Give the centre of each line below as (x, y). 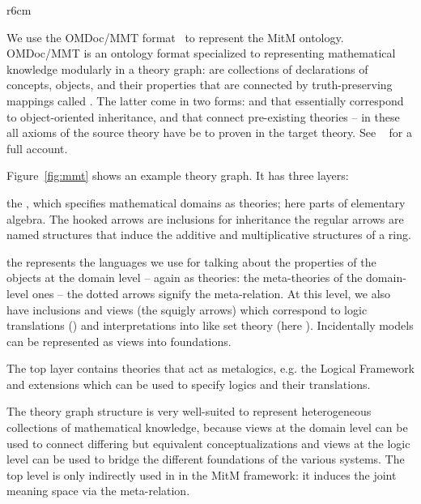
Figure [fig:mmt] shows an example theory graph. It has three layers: (178, 175)
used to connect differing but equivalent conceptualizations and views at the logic (208, 443)
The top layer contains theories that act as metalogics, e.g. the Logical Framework (211, 368)
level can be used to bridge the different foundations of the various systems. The (206, 459)
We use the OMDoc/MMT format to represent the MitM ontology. (175, 37)
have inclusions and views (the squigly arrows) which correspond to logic (187, 309)
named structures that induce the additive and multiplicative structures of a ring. (209, 235)
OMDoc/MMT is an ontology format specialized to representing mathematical (201, 53)
